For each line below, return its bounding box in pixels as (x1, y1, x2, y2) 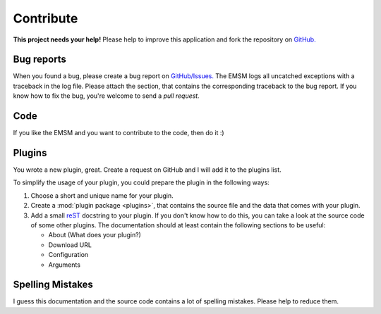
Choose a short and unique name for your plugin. (30, 191, 174, 200)
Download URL (48, 240, 92, 249)
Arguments (48, 260, 81, 269)
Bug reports (13, 54, 67, 65)
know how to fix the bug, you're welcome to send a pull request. (13, 92, 200, 100)
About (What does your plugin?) (48, 231, 141, 239)
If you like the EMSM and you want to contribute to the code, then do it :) (13, 129, 225, 137)
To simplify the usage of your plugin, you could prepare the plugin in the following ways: (13, 178, 270, 187)
